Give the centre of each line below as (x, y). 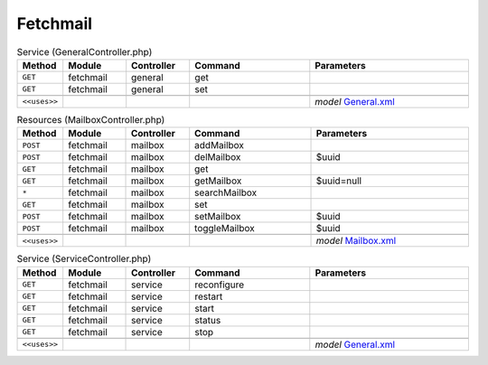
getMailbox (218, 181)
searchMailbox (226, 192)
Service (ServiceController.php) (84, 259)
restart (209, 296)
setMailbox (218, 217)
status (208, 320)
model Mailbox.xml (356, 241)
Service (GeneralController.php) (84, 51)
